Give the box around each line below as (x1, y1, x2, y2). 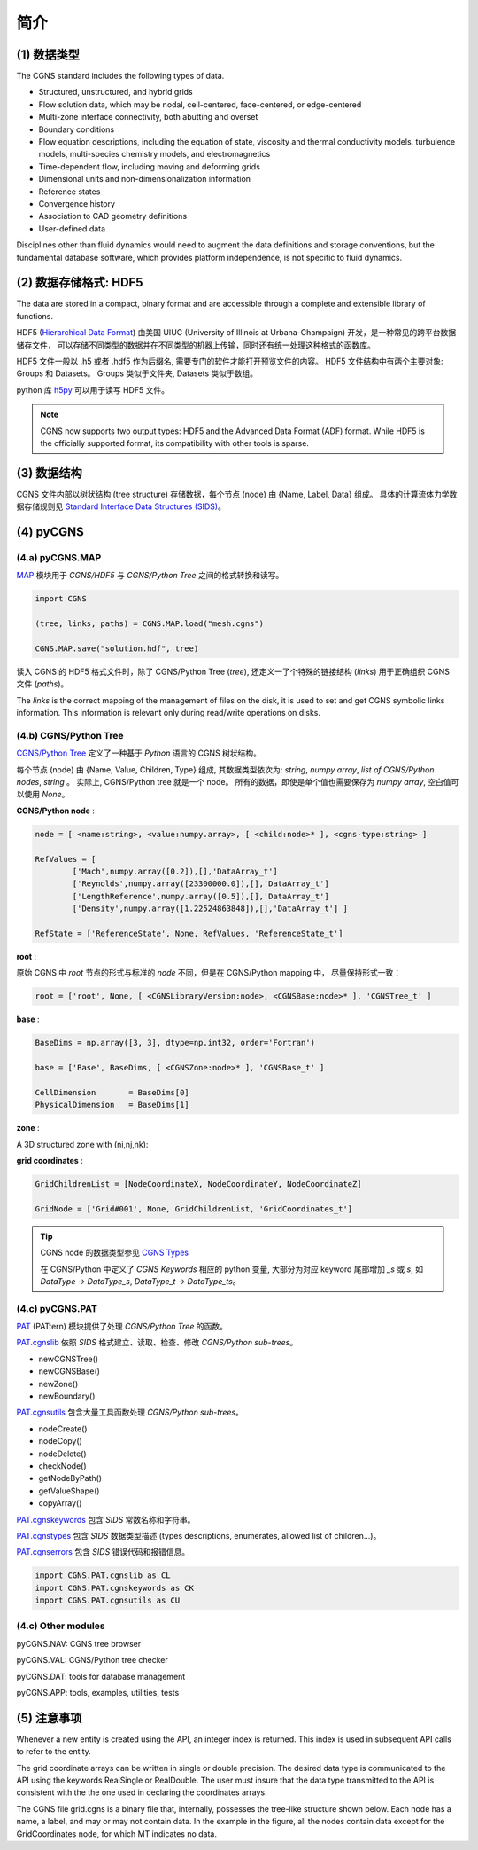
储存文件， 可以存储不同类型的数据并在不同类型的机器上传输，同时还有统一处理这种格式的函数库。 (16, 340, 375, 350)
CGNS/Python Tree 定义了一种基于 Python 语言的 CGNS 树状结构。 (16, 748, 261, 758)
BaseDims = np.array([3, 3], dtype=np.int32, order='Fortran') (35, 1038, 316, 1048)
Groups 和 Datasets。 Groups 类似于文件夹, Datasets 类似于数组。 (16, 368, 258, 379)
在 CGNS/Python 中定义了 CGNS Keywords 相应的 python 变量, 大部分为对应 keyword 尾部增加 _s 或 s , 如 (40, 1264, 424, 1274)
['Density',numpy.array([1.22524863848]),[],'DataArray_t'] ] (72, 904, 349, 913)
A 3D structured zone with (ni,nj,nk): (16, 1139, 149, 1149)
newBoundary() (38, 1391, 96, 1401)
